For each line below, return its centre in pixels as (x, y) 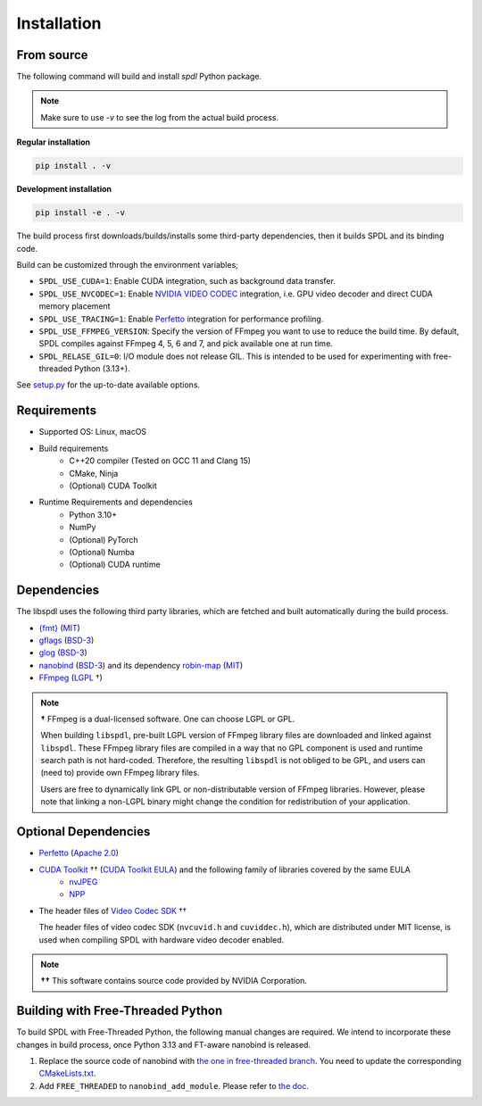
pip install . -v (73, 166)
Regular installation (54, 142)
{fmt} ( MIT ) (59, 628)
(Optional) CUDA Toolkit (113, 486)
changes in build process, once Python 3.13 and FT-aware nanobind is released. (164, 1044)
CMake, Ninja (94, 473)
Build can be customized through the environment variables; (127, 264)
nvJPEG (83, 881)
